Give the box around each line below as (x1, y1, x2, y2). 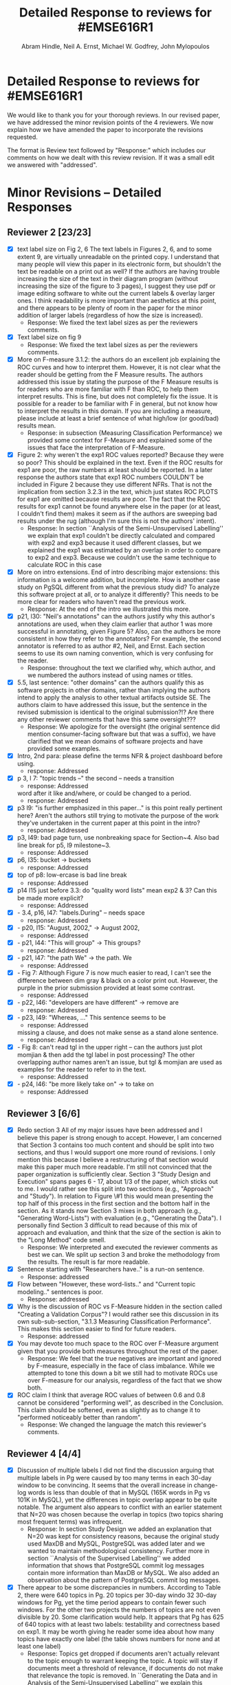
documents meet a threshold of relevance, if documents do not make (27, 1664, 223, 1673)
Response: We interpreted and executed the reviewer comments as (27, 1243, 218, 1251)
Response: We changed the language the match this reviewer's (27, 1420, 207, 1429)
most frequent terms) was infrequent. (16, 1517, 124, 1526)
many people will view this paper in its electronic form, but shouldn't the (16, 260, 221, 268)
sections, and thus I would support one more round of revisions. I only (16, 1148, 216, 1156)
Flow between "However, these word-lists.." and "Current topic (16, 1280, 196, 1288)
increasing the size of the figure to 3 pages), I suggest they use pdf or (16, 282, 216, 290)
